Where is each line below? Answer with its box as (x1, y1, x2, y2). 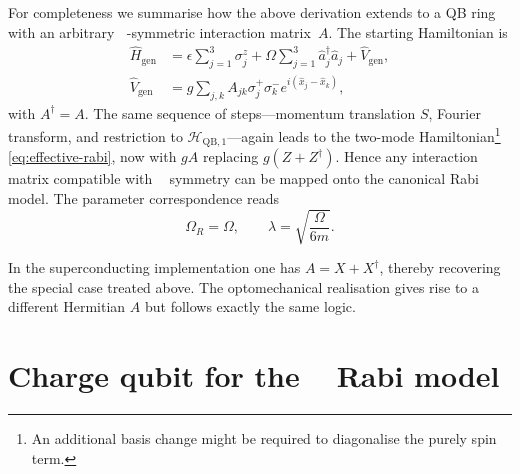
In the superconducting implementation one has (8, 257, 301, 277)
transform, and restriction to (8, 125, 183, 146)
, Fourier (428, 102, 481, 123)
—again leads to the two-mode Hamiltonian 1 (227, 123, 501, 146)
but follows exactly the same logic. (144, 296, 356, 317)
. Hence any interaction (335, 146, 478, 167)
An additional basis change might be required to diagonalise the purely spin (31, 427, 497, 448)
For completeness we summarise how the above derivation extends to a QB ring (8, 2, 496, 22)
